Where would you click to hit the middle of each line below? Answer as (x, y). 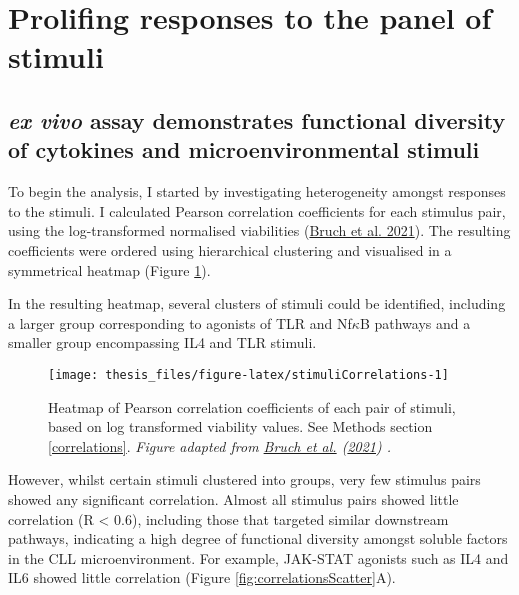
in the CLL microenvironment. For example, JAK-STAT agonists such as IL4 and (258, 557)
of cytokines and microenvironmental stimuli (244, 149)
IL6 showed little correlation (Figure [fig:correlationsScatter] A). (202, 577)
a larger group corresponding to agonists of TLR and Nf (180, 322)
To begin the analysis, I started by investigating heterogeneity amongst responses (257, 191)
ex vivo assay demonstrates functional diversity (257, 119)
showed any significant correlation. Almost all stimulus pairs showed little (233, 498)
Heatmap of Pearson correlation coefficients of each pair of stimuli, (252, 406)
